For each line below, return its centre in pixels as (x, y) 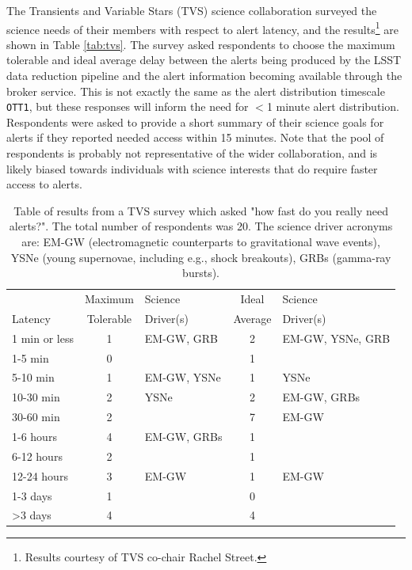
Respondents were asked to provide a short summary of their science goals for (195, 122)
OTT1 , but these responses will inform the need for (128, 106)
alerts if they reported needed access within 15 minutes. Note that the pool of (195, 137)
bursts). (201, 273)
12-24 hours (40, 475)
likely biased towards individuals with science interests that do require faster (192, 168)
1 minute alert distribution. (333, 106)
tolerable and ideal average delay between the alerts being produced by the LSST (204, 60)
